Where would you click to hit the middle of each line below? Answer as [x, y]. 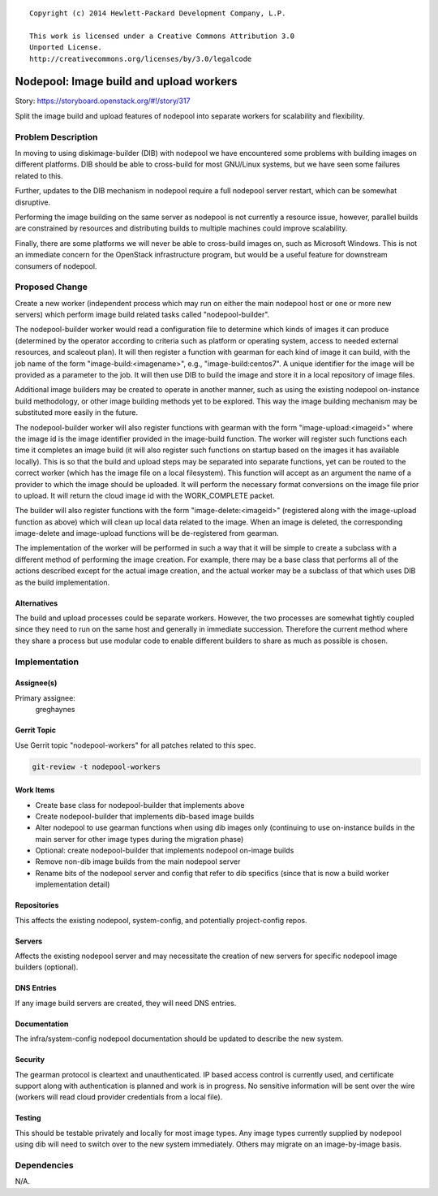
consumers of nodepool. [56, 266]
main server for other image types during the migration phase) [140, 839]
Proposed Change [52, 287]
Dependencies [45, 1165]
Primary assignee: [45, 697]
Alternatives [36, 603]
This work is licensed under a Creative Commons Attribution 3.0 [162, 36]
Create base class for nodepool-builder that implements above [140, 805]
